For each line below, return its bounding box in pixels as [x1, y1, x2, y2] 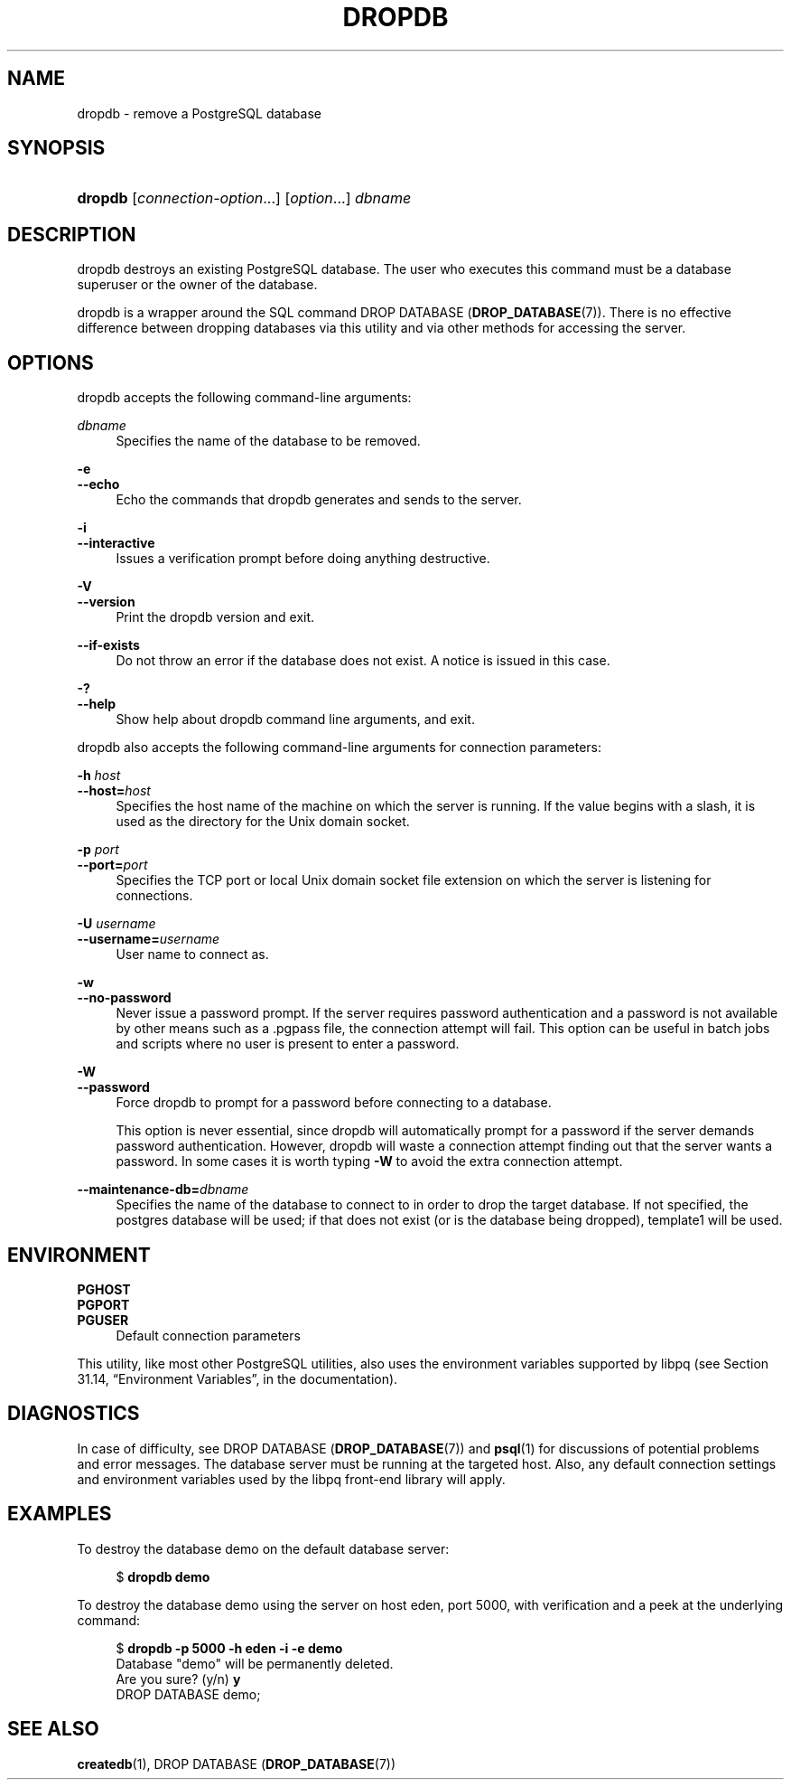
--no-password [77, 990, 172, 1006]
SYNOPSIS [7, 136, 106, 160]
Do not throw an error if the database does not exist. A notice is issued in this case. [116, 653, 610, 669]
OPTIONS [7, 351, 94, 374]
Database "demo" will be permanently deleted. [116, 1655, 394, 1671]
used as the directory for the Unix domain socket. [116, 814, 410, 830]
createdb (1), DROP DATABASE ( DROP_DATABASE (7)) [77, 1755, 396, 1772]
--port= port [77, 857, 148, 873]
